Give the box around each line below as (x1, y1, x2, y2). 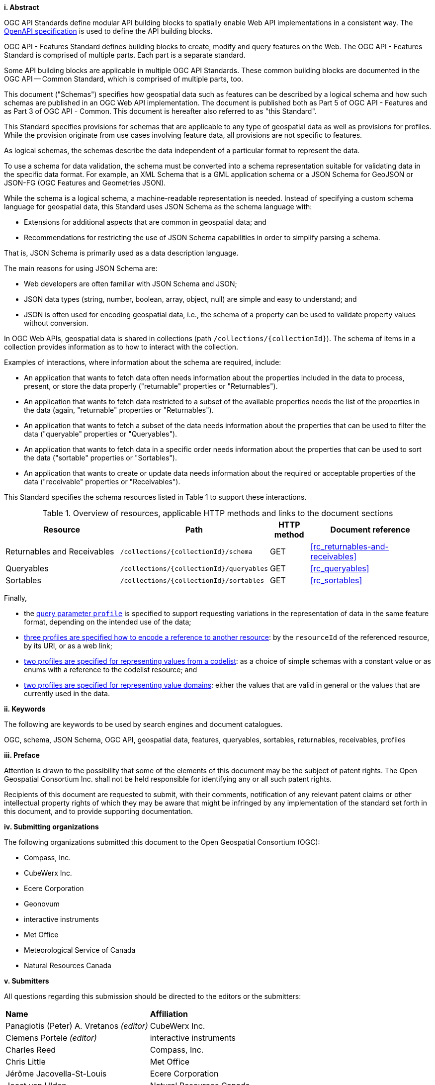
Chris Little (5, 1057, 46, 1067)
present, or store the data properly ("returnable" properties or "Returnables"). (24, 382, 278, 390)
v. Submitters (4, 977, 49, 985)
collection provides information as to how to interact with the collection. (4, 343, 239, 351)
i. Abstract (4, 3, 39, 11)
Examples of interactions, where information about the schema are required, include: (4, 358, 281, 366)
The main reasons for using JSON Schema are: (4, 264, 158, 272)
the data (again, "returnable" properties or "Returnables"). (24, 406, 214, 414)
